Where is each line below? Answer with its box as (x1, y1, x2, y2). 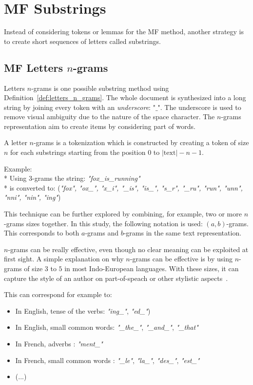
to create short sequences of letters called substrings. (4, 36, 161, 46)
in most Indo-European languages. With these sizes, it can (64, 263, 239, 274)
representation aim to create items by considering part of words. (4, 121, 195, 131)
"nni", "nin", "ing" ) (4, 192, 61, 202)
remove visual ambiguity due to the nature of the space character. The (4, 111, 215, 122)
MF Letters (4, 60, 63, 75)
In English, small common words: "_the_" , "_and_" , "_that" (15, 322, 198, 332)
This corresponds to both (4, 228, 79, 238)
